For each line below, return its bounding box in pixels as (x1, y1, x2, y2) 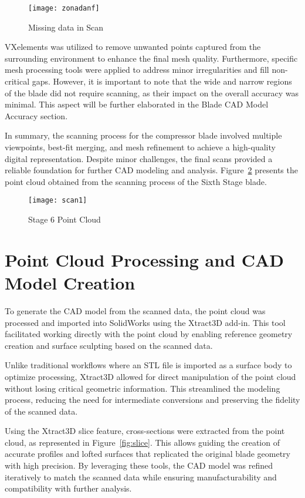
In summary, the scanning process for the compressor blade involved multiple (5, 129, 282, 142)
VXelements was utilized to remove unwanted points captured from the (5, 41, 261, 53)
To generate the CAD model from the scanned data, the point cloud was (5, 304, 266, 317)
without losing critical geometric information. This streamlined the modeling (5, 382, 280, 394)
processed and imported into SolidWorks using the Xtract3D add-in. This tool (5, 316, 286, 328)
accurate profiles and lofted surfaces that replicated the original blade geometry (5, 447, 290, 460)
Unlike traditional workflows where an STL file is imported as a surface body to (5, 359, 292, 371)
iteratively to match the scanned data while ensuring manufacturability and (5, 470, 277, 483)
